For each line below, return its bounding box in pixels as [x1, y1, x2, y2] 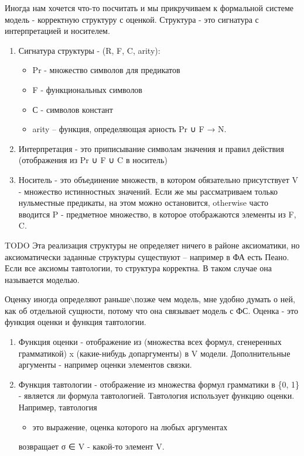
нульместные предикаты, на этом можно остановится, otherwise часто [18, 196, 269, 209]
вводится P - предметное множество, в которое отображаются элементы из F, [18, 208, 296, 220]
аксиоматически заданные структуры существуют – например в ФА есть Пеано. [5, 250, 289, 262]
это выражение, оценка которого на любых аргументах [32, 420, 228, 433]
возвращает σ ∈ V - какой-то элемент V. [18, 440, 165, 452]
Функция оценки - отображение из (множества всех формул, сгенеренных [18, 336, 282, 348]
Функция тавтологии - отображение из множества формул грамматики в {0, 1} [18, 378, 300, 390]
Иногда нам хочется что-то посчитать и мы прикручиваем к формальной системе [5, 2, 294, 13]
